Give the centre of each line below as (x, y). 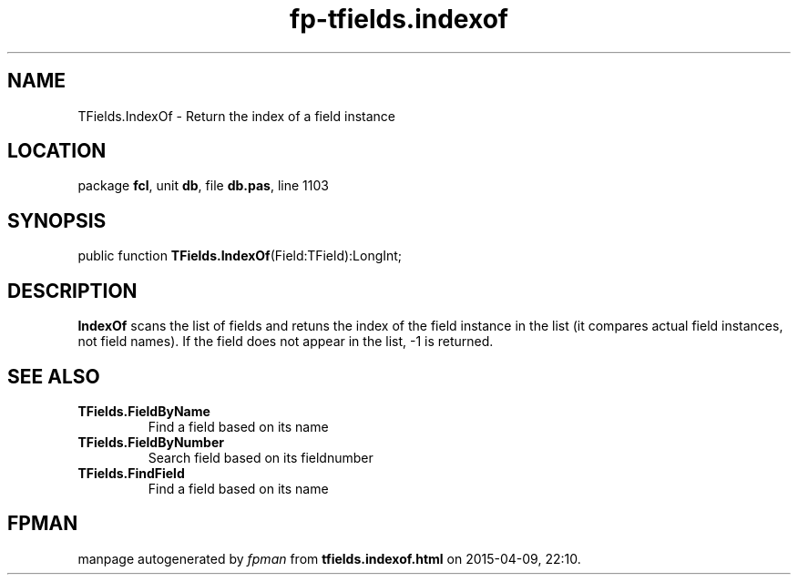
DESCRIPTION (72, 291)
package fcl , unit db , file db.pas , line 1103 (203, 186)
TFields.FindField (131, 473)
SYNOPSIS (57, 220)
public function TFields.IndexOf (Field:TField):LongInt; (240, 256)
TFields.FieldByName (144, 411)
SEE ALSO (54, 376)
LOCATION (57, 151)
